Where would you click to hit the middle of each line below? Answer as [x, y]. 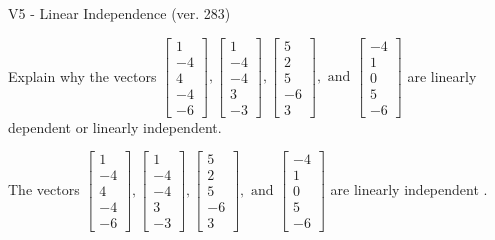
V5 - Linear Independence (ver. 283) [119, 13]
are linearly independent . [409, 188]
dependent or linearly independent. [115, 126]
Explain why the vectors [82, 75]
